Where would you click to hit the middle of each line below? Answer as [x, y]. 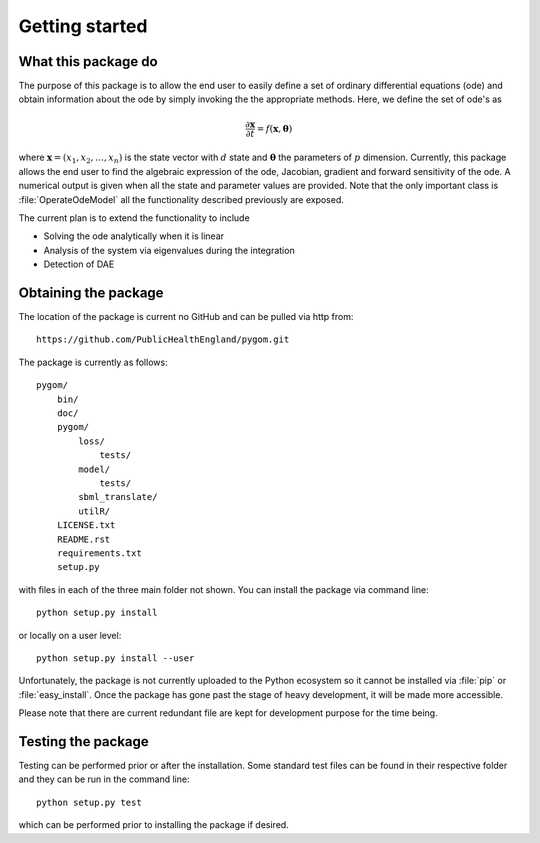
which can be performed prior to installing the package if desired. [153, 825]
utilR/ [94, 511]
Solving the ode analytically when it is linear [134, 236]
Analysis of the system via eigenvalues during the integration [169, 250]
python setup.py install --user [115, 658]
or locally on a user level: [70, 635]
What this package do [88, 61]
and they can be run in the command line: [104, 779]
